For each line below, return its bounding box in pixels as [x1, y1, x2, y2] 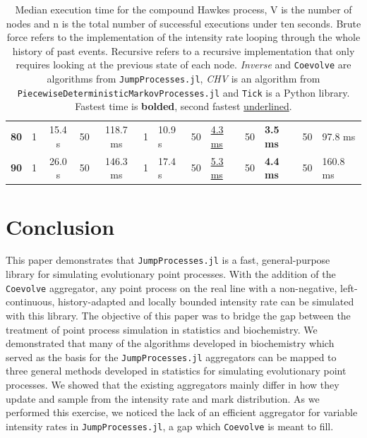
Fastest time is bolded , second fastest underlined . [75, 99, 292, 114]
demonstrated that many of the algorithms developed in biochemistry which [6, 336, 335, 351]
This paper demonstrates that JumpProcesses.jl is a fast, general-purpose [6, 253, 330, 267]
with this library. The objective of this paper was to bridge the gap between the [6, 308, 351, 322]
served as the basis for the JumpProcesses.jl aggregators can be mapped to [6, 349, 337, 364]
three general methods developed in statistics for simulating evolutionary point [6, 363, 347, 378]
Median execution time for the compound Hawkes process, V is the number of [15, 2, 352, 16]
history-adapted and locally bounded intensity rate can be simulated [57, 294, 354, 309]
